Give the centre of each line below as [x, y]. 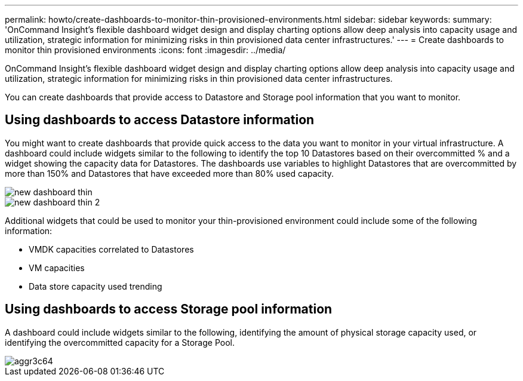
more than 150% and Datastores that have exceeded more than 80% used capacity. [170, 173]
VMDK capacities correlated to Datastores [111, 249]
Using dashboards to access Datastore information [160, 120]
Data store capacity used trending [96, 286]
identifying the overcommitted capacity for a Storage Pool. [120, 342]
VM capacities [57, 268]
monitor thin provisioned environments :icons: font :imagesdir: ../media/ [145, 50]
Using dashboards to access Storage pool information [169, 309]
